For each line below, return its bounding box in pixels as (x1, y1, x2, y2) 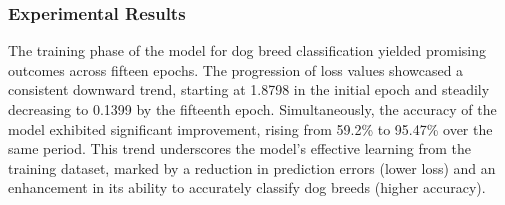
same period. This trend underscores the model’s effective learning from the (8, 138, 471, 159)
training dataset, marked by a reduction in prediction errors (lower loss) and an (8, 157, 496, 178)
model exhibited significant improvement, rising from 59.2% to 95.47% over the (8, 118, 493, 139)
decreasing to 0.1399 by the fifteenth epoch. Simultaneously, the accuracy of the (8, 99, 497, 119)
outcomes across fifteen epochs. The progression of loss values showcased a (8, 59, 464, 80)
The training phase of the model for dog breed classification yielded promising (8, 40, 487, 61)
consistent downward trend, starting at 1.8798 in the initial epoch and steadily (8, 79, 490, 100)
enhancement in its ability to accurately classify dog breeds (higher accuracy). (8, 177, 486, 198)
